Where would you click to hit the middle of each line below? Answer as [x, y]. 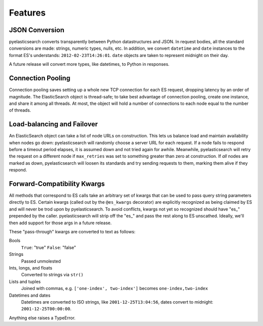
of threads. [20, 110]
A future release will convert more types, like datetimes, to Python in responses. [89, 64]
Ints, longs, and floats [31, 268]
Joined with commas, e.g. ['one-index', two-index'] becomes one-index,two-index [114, 288]
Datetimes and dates [30, 295]
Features [27, 13]
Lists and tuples [25, 281]
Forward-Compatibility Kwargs [57, 183]
